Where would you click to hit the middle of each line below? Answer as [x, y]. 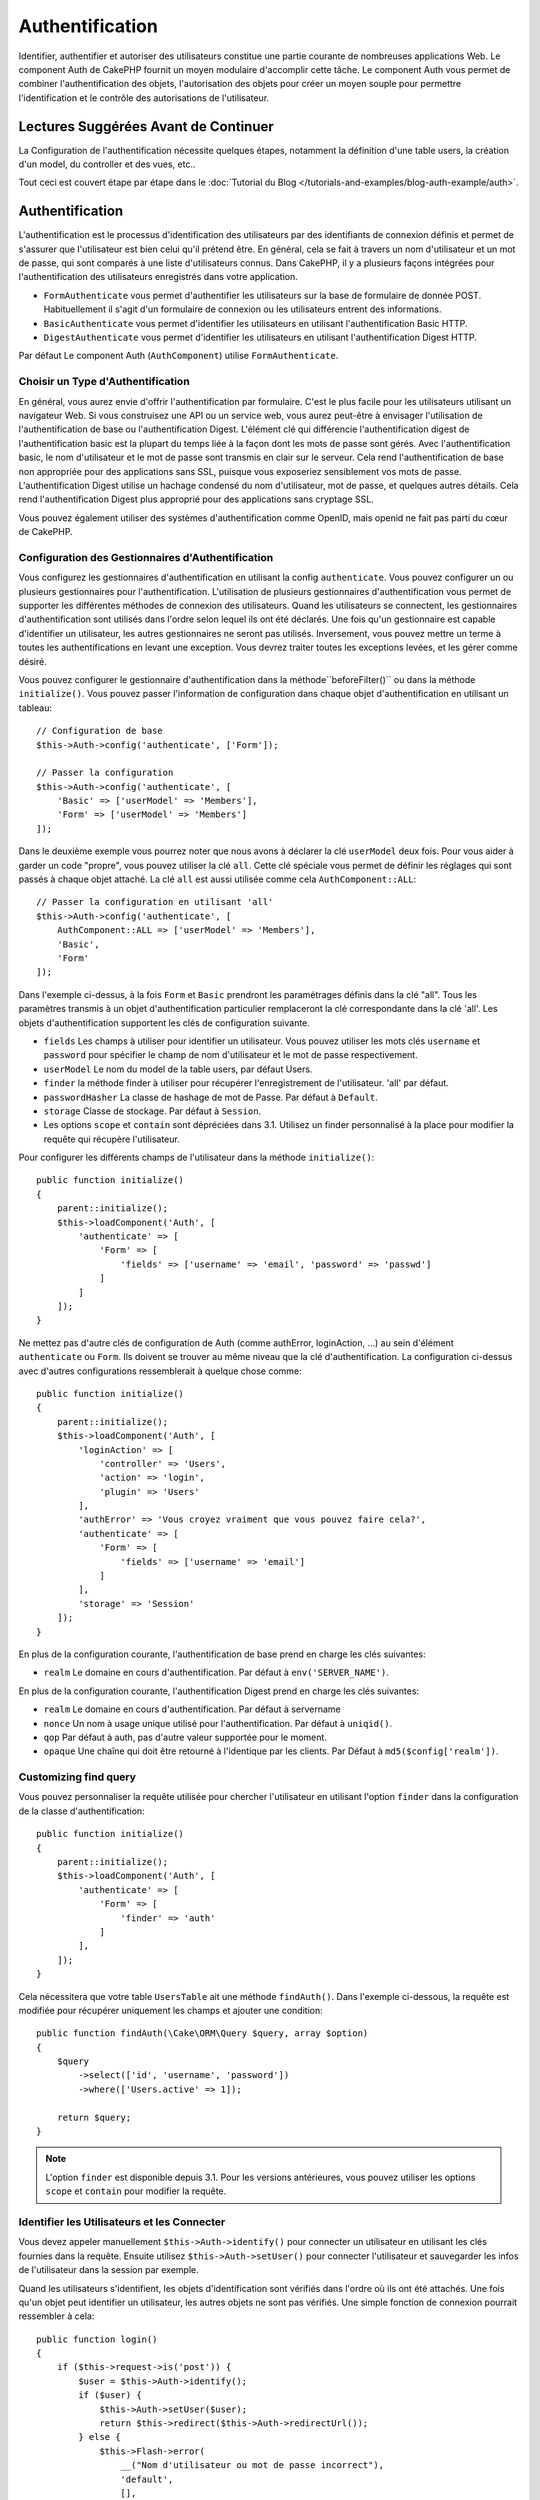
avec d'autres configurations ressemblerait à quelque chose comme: [160, 1371]
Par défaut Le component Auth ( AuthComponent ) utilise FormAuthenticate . [178, 356]
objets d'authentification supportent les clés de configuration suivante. [164, 1022]
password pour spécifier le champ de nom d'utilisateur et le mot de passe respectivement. [231, 1055]
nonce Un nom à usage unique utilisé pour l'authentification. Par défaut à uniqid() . [218, 1723]
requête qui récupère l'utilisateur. [111, 1139]
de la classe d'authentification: [81, 1811]
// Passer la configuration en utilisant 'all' [155, 902]
